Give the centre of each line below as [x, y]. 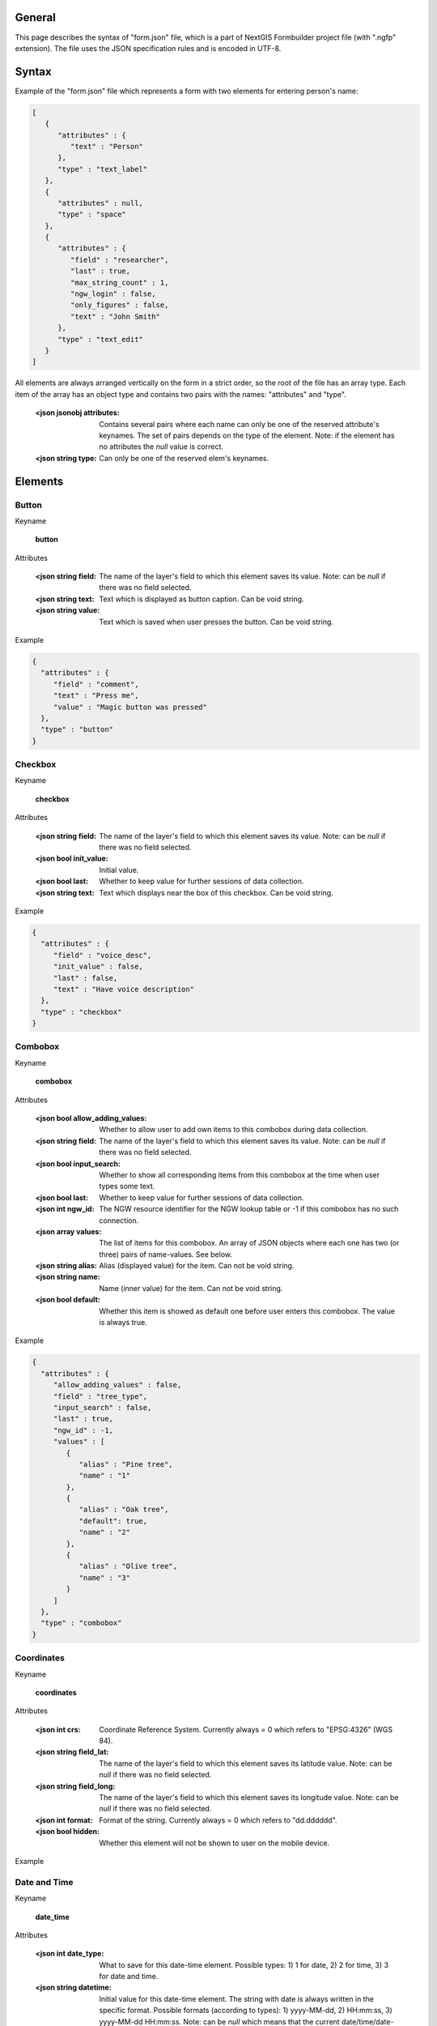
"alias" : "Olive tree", [128, 1567]
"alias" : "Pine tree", [126, 1464]
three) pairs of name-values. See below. [165, 1254]
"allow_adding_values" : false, [117, 1385]
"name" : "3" [105, 1577]
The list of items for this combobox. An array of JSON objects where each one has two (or [249, 1243]
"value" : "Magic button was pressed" [130, 707]
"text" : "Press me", [96, 696]
